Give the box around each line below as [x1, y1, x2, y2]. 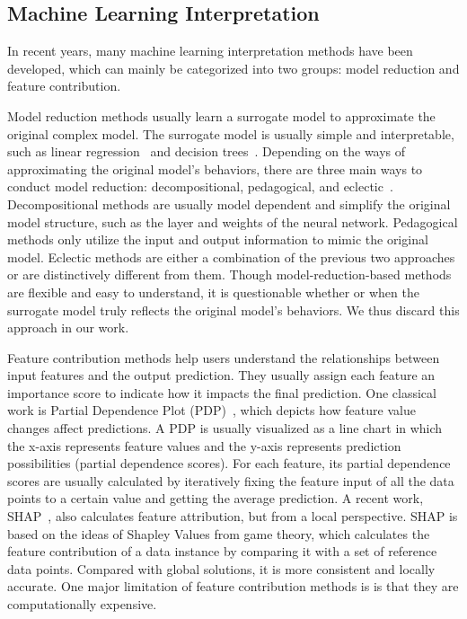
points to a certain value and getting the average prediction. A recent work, [7, 489, 424, 508]
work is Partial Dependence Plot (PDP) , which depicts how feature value [7, 401, 416, 420]
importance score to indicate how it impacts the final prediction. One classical [7, 383, 436, 402]
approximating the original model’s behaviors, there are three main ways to [7, 159, 423, 178]
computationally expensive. [7, 595, 157, 614]
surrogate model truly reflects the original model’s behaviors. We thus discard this [7, 300, 460, 319]
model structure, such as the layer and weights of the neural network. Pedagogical [7, 212, 458, 231]
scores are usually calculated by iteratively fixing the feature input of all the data [7, 471, 454, 490]
